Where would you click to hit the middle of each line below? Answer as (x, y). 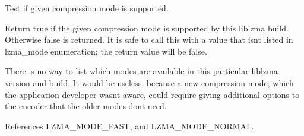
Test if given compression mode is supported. (87, 8)
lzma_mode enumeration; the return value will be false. (106, 51)
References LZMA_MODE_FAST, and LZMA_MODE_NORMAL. (129, 126)
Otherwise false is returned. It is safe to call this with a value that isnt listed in (149, 39)
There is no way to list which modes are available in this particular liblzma (141, 71)
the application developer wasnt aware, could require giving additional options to (152, 94)
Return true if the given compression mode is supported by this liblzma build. (147, 28)
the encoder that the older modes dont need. (86, 106)
